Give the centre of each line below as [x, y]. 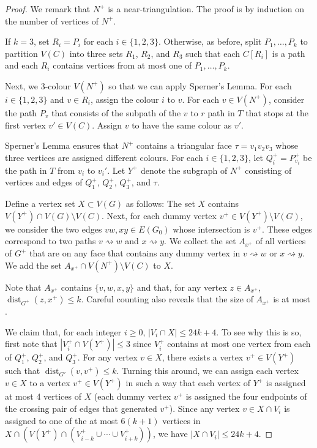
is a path [289, 53]
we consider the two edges [54, 229]
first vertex [25, 125]
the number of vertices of [52, 21]
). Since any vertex [204, 408]
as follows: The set [160, 203]
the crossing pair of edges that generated [81, 408]
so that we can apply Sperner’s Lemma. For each [200, 85]
